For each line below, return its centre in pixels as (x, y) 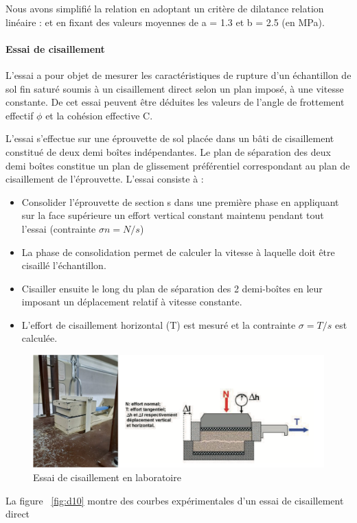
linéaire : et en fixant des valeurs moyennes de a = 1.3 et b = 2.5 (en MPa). (165, 22)
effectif (20, 115)
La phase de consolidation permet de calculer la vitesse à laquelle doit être (178, 252)
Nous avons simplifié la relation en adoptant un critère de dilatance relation (165, 8)
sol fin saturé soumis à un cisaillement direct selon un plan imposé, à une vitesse (175, 88)
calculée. (39, 338)
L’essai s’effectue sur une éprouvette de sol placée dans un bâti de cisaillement (170, 138)
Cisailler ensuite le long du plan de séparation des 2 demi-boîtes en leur (172, 288)
